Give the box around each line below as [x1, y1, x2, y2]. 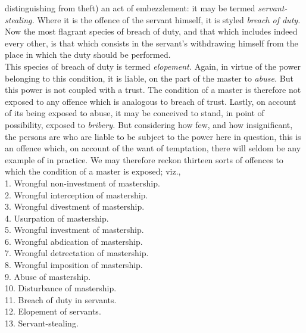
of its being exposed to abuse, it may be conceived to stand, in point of [5, 107, 264, 119]
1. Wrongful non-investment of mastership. [5, 176, 160, 189]
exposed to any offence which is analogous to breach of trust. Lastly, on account [5, 95, 296, 107]
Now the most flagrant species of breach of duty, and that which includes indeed [5, 25, 298, 38]
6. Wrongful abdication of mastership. [5, 235, 143, 247]
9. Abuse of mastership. [5, 270, 91, 282]
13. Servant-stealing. [5, 317, 79, 329]
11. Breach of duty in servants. [5, 293, 117, 306]
